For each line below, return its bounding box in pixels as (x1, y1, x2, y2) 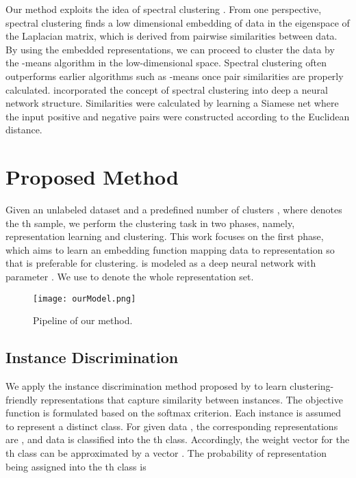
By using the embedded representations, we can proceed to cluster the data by (5, 42, 335, 56)
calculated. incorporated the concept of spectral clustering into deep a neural (5, 82, 328, 96)
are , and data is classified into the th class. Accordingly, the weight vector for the (5, 432, 350, 447)
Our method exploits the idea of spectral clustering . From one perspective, (5, 2, 322, 16)
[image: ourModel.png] (33, 293, 136, 304)
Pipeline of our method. (33, 313, 133, 328)
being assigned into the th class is (5, 459, 147, 473)
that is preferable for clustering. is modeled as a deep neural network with (5, 256, 316, 270)
